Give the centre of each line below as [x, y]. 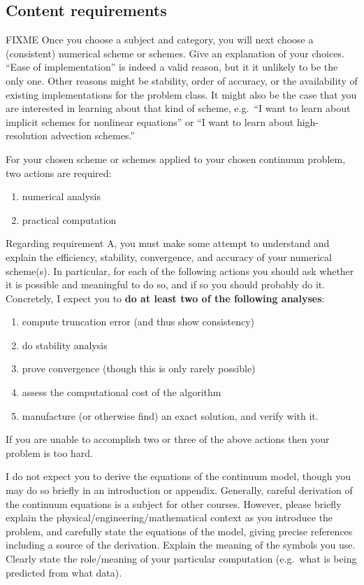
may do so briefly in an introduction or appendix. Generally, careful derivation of [179, 490]
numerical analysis [61, 196]
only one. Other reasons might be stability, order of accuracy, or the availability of [182, 80]
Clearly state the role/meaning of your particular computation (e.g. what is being [181, 559]
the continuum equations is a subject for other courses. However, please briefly [174, 503]
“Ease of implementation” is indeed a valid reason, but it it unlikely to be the [172, 67]
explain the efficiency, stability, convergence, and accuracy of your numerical [169, 256]
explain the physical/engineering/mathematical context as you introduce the [169, 517]
